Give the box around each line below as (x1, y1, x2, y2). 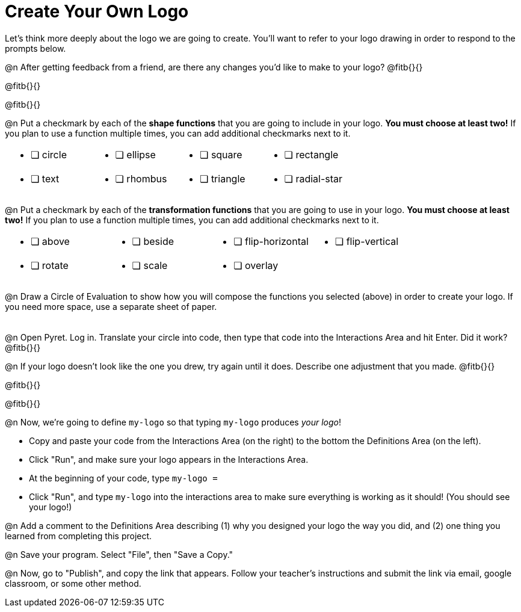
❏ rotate (31, 259, 69, 271)
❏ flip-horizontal (233, 235, 309, 247)
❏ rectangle (284, 148, 339, 161)
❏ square (200, 148, 242, 161)
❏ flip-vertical (334, 235, 399, 247)
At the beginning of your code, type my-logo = (29, 472, 218, 483)
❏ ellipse (115, 148, 156, 161)
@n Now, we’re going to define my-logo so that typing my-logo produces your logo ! (5, 416, 341, 427)
